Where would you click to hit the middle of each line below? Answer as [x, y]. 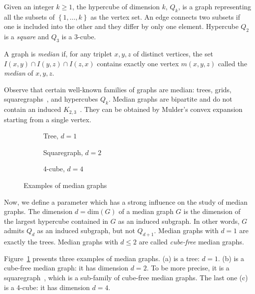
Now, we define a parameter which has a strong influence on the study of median [126, 201]
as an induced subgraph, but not [86, 230]
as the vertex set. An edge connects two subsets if [165, 16]
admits [14, 230]
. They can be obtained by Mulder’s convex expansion [161, 109]
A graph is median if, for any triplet [58, 53]
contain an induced [33, 109]
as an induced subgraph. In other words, [179, 221]
